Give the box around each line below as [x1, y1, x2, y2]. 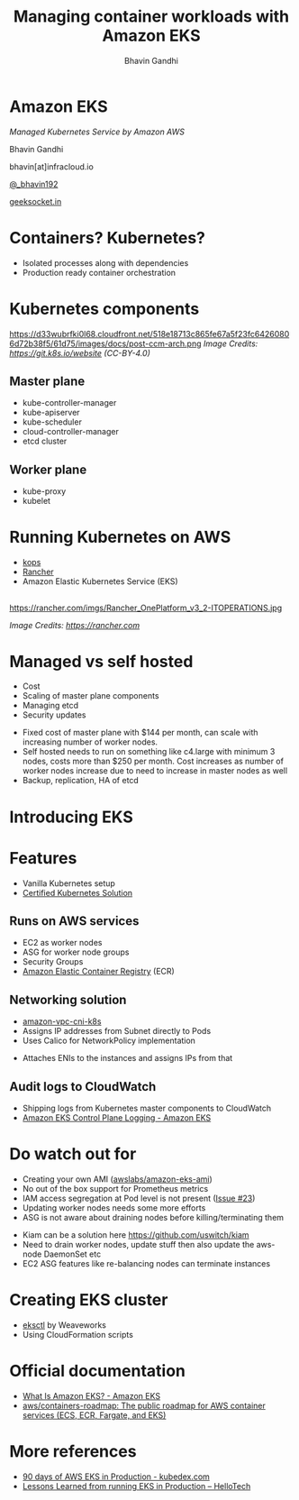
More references [9, 1441, 137, 1462]
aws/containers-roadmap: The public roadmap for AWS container [22, 1400, 266, 1411]
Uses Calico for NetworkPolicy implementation [22, 1035, 196, 1047]
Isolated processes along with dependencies [22, 257, 189, 268]
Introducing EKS [9, 807, 133, 827]
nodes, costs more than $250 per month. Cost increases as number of [22, 755, 284, 767]
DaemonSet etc [43, 1248, 102, 1259]
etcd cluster [22, 435, 68, 447]
